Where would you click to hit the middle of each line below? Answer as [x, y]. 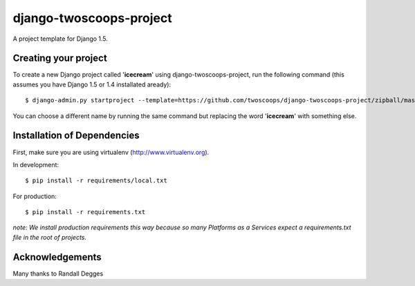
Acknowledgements [57, 257]
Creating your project [60, 58]
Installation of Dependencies [76, 136]
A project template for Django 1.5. [61, 39]
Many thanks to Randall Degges [58, 274]
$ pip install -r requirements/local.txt [96, 181]
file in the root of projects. [49, 237]
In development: [36, 164]
